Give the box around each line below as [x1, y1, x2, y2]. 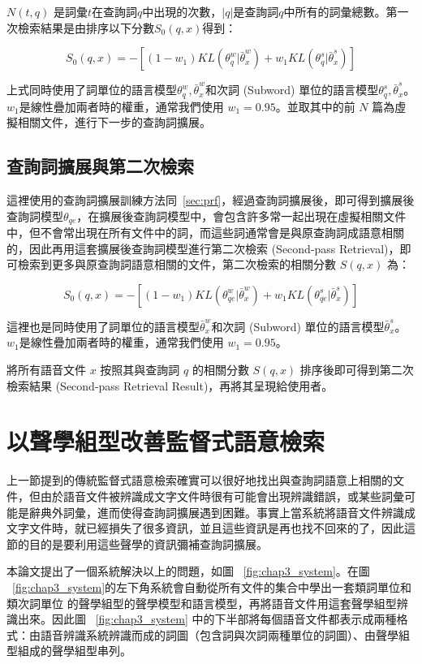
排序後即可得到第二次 [299, 361, 414, 378]
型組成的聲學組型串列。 [6, 642, 131, 659]
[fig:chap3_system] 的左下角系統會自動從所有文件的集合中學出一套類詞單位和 [12, 578, 412, 595]
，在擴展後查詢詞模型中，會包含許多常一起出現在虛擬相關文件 [76, 207, 407, 224]
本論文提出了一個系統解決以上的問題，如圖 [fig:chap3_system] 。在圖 [6, 563, 370, 580]
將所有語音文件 [6, 361, 86, 378]
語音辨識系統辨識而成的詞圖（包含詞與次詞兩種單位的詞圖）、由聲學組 [40, 626, 410, 643]
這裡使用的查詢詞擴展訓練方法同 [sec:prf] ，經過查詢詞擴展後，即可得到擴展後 [6, 192, 415, 209]
